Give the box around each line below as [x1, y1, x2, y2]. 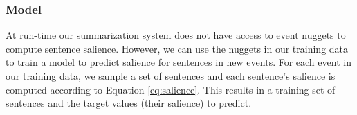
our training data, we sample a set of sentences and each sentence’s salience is [6, 69, 336, 82]
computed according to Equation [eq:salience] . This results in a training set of [6, 82, 336, 96]
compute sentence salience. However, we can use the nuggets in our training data [6, 41, 349, 55]
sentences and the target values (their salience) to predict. [6, 96, 252, 110]
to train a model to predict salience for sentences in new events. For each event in [6, 55, 351, 69]
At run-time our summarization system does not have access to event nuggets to [6, 28, 346, 42]
